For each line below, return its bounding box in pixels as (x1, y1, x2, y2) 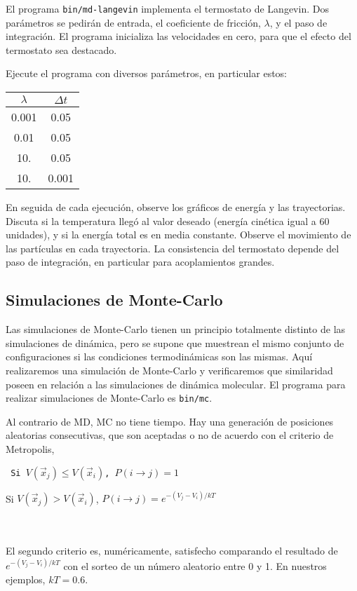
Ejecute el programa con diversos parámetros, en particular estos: (6, 66, 288, 81)
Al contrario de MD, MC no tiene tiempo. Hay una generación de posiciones (6, 414, 334, 428)
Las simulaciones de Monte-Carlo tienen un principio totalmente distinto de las (6, 322, 346, 337)
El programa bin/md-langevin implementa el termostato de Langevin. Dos (6, 1, 329, 15)
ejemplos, (6, 571, 46, 586)
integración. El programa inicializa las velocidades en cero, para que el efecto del (6, 29, 351, 43)
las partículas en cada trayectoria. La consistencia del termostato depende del (6, 240, 339, 255)
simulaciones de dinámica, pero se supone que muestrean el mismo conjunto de (6, 335, 344, 350)
